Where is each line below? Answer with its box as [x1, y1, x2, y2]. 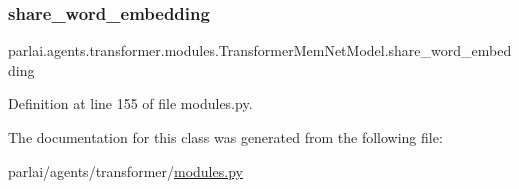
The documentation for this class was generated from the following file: [8, 127, 443, 147]
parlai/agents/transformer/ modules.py [8, 160, 243, 181]
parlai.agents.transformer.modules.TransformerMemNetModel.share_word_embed [8, 40, 512, 61]
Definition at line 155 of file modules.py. [8, 93, 253, 114]
